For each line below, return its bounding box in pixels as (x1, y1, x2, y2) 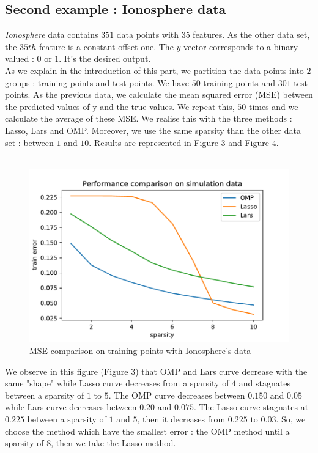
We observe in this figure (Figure (5, 364, 128, 377)
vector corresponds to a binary (183, 40, 298, 53)
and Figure (228, 136, 269, 149)
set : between (5, 136, 54, 149)
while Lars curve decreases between (5, 400, 137, 413)
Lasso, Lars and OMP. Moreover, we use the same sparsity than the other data (5, 123, 301, 136)
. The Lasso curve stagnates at (193, 400, 309, 413)
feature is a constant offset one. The (39, 40, 174, 53)
